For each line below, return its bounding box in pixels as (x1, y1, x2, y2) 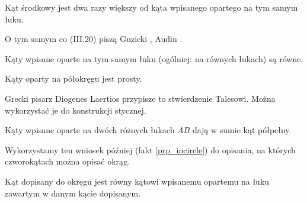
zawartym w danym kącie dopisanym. (5, 186, 141, 199)
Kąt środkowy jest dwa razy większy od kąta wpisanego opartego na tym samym (5, 1, 298, 13)
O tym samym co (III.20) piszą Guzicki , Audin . (5, 33, 183, 45)
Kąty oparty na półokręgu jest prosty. (5, 72, 142, 85)
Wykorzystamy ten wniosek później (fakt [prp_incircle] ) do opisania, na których (5, 143, 296, 156)
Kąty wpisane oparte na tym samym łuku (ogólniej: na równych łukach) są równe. (5, 52, 303, 65)
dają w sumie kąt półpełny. (192, 124, 292, 136)
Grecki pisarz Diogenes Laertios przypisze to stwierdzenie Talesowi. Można (5, 92, 276, 104)
